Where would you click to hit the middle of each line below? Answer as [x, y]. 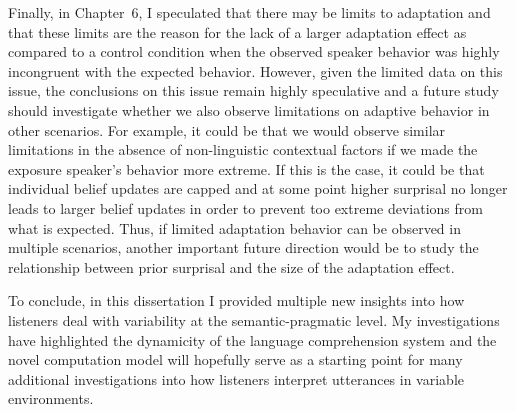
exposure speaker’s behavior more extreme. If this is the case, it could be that [246, 168]
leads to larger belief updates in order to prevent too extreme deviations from [245, 207]
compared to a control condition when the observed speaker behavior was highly [254, 51]
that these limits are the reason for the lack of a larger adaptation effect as [237, 31]
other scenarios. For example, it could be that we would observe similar [227, 129]
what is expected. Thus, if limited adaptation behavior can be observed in [234, 227]
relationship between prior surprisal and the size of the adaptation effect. [231, 266]
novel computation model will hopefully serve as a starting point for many [235, 359]
